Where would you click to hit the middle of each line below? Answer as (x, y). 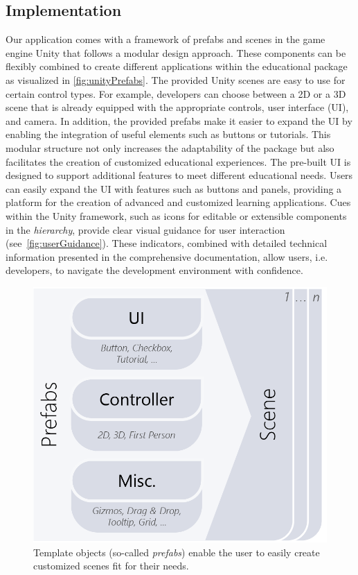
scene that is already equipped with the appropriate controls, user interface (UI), (177, 107)
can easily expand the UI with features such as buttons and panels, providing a (174, 188)
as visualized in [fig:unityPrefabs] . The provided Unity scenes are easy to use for (176, 79)
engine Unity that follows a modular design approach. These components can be (176, 52)
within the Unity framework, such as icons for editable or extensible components (176, 215)
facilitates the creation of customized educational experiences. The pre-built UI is (178, 161)
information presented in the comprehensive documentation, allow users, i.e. (167, 256)
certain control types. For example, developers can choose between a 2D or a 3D (176, 93)
